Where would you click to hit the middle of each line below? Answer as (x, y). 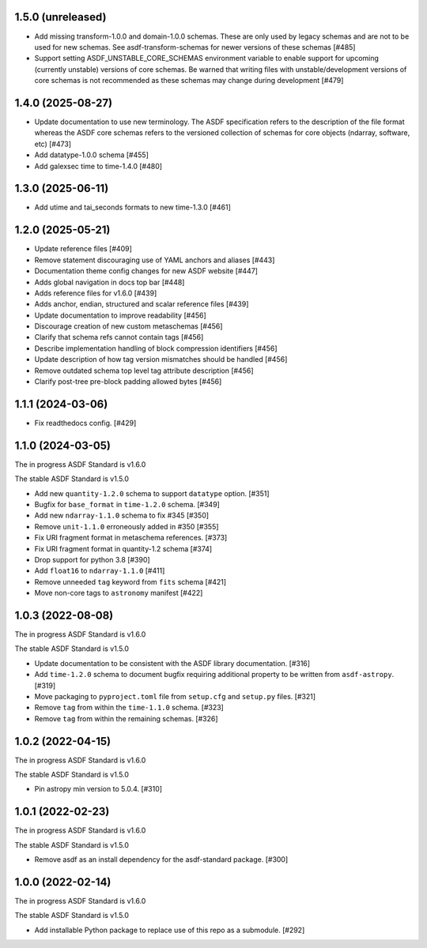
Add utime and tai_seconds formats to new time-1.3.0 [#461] (132, 207)
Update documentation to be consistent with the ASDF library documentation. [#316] (172, 663)
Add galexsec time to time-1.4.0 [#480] (98, 166)
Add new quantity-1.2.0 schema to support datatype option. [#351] (152, 493)
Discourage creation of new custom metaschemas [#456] (128, 326)
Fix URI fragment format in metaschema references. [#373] (131, 538)
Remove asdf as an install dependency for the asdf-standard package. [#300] (161, 860)
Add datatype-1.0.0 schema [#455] (92, 155)
